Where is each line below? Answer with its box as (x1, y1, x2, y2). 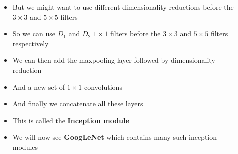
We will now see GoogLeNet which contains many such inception (12, 132, 217, 142)
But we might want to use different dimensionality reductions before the (12, 2, 234, 12)
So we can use (12, 28, 56, 39)
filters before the (110, 28, 161, 39)
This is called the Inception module (12, 115, 129, 125)
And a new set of (12, 81, 65, 92)
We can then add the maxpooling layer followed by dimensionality (12, 55, 215, 65)
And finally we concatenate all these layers (12, 98, 143, 109)
